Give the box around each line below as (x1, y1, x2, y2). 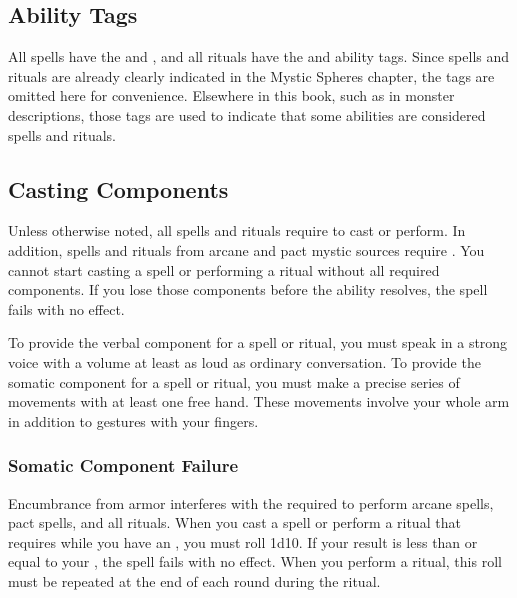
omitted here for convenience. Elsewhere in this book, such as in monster (8, 85, 455, 106)
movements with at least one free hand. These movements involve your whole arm (8, 391, 510, 412)
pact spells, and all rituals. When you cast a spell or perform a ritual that (8, 512, 461, 533)
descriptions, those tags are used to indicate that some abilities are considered (8, 104, 486, 125)
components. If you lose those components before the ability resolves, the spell (8, 279, 488, 300)
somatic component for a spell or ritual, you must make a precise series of (8, 371, 460, 392)
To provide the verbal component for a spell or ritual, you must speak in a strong (8, 332, 508, 353)
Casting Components (8, 173, 229, 204)
